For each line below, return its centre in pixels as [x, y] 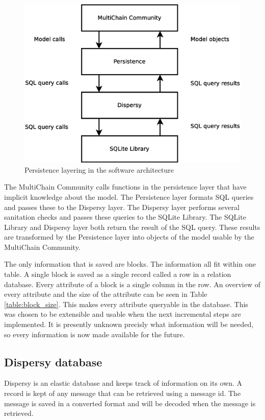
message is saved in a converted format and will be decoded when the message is [130, 403]
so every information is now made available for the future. [95, 334]
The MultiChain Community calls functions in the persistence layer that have [125, 187]
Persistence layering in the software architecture [99, 169]
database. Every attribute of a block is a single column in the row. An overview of [132, 284]
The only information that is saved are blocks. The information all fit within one [130, 264]
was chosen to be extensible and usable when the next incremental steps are [123, 314]
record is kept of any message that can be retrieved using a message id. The [123, 393]
